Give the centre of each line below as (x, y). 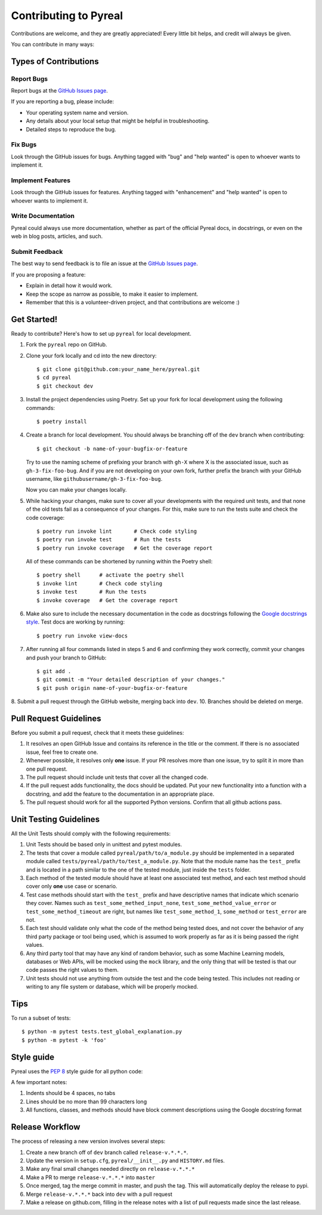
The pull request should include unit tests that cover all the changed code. (117, 777)
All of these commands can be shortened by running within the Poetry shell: (119, 562)
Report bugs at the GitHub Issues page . (60, 91)
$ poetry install (62, 421)
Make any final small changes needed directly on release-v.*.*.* (110, 1169)
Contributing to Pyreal (67, 16)
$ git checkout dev (65, 386)
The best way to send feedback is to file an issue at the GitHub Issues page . (104, 263)
